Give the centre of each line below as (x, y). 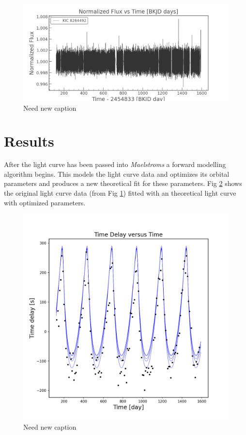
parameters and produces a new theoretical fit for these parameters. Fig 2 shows (123, 183)
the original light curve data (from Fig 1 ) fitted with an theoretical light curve (120, 193)
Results (29, 141)
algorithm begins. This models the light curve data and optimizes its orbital (117, 174)
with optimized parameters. (45, 202)
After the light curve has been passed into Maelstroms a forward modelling (115, 164)
